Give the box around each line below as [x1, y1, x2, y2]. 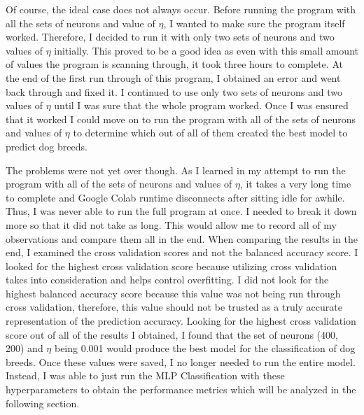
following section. [6, 395, 80, 410]
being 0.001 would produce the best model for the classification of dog [54, 341, 356, 356]
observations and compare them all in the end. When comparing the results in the [6, 231, 358, 246]
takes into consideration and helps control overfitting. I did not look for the [6, 272, 329, 287]
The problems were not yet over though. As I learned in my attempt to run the [6, 162, 346, 177]
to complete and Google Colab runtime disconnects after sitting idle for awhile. [6, 190, 345, 204]
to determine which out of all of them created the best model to [73, 125, 348, 140]
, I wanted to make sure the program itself [163, 15, 345, 30]
